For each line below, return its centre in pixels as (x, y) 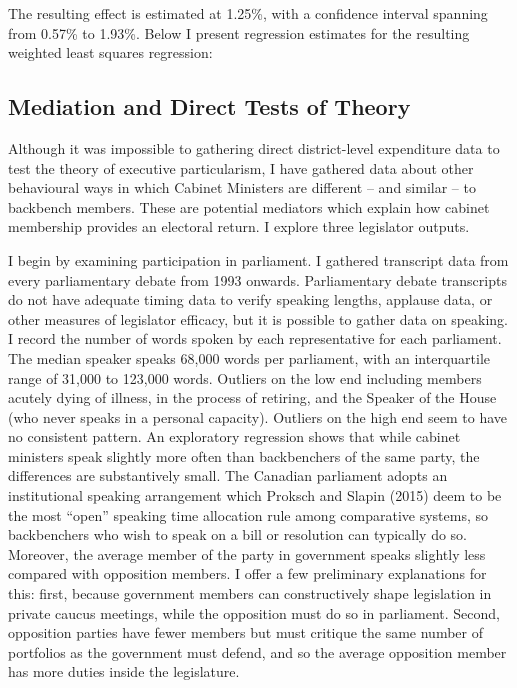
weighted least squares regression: (110, 52)
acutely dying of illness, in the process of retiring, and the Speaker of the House (252, 397)
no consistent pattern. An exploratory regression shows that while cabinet (234, 436)
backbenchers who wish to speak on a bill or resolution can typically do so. (238, 534)
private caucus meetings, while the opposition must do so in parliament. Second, (254, 612)
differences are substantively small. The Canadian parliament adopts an (228, 475)
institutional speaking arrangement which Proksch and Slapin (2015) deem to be (255, 495)
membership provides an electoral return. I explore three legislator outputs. (239, 226)
